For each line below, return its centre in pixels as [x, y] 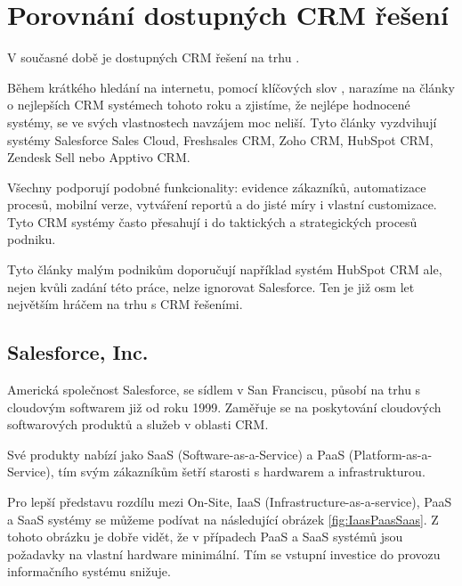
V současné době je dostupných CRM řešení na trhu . [154, 57]
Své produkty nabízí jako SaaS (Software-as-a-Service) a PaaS [176, 454]
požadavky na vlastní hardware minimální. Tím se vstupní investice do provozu [224, 553]
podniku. [32, 239]
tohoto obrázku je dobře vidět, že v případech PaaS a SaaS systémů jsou [205, 537]
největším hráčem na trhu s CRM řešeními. [125, 304]
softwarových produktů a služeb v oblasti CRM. [138, 424]
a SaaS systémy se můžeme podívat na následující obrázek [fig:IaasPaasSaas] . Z [223, 519]
